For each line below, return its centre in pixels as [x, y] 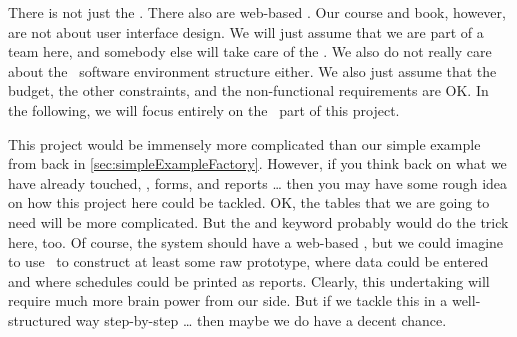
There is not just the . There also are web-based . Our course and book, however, [257, 12]
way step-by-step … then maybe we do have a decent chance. [261, 319]
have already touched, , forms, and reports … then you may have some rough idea [258, 182]
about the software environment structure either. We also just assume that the [252, 70]
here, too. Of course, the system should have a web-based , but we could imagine [256, 241]
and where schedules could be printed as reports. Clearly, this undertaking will [249, 280]
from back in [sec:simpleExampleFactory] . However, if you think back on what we [257, 163]
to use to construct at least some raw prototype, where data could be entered [248, 261]
